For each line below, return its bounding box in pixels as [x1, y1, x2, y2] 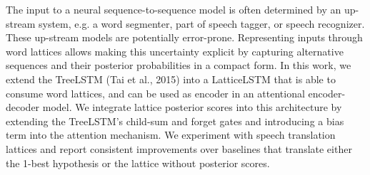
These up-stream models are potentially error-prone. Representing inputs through [6, 30, 363, 45]
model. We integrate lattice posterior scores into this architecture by [42, 100, 342, 115]
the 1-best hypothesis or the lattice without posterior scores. [6, 155, 270, 170]
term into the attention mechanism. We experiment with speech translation [6, 127, 336, 142]
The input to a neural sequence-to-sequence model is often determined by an [6, 2, 341, 16]
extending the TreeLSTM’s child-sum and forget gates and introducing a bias [6, 113, 344, 128]
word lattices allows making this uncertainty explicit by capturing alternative [6, 43, 344, 58]
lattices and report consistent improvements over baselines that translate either [6, 141, 352, 156]
